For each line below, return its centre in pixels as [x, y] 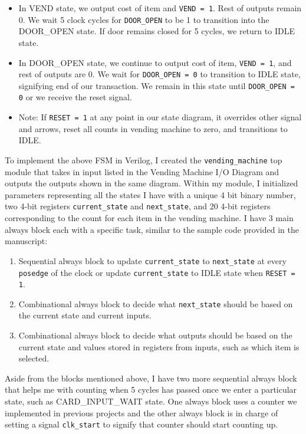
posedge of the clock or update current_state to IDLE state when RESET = [157, 272]
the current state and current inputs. [85, 315]
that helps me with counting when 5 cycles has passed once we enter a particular [151, 389]
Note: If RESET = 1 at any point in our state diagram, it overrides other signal [160, 117]
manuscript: [26, 241]
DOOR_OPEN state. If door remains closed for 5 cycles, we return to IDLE [157, 31]
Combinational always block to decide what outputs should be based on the [155, 335]
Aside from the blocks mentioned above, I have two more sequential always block [151, 378]
